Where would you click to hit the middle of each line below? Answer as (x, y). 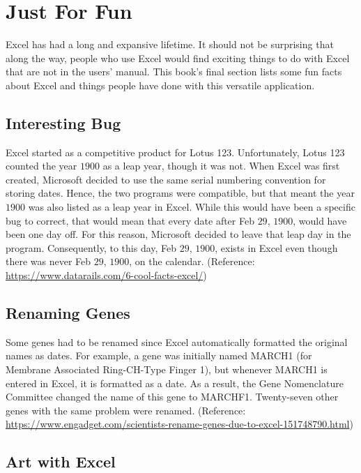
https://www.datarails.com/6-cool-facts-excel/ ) (106, 275)
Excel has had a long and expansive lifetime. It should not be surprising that (170, 44)
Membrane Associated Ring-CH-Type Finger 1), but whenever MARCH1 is (167, 369)
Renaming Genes (68, 313)
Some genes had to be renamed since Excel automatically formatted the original (177, 341)
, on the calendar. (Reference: (192, 261)
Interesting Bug (63, 122)
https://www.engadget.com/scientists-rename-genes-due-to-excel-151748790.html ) (179, 424)
